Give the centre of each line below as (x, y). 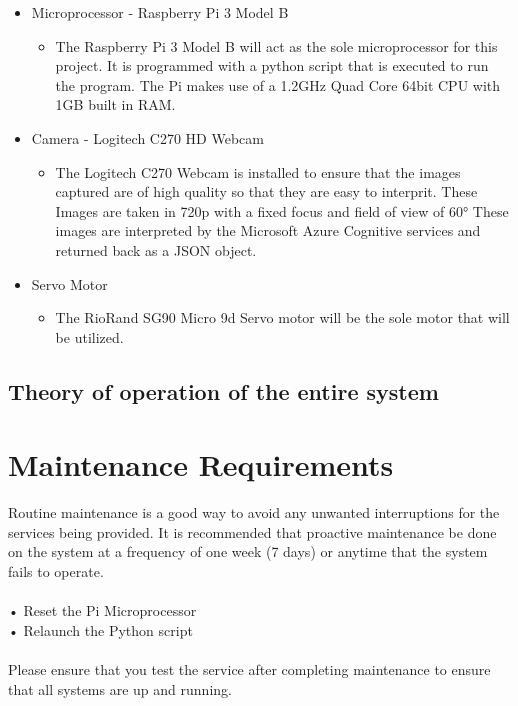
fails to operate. (56, 571)
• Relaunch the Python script (100, 629)
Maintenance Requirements (201, 464)
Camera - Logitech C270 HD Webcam (147, 137)
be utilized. (89, 336)
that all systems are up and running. (120, 688)
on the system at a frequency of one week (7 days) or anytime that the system (248, 551)
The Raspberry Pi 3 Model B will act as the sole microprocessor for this (276, 45)
